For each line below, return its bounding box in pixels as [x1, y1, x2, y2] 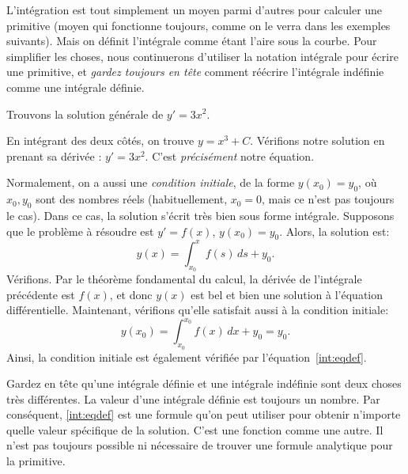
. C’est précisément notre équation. [145, 147, 315, 164]
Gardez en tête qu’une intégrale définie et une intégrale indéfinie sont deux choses [6, 375, 402, 392]
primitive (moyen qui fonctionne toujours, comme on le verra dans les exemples [6, 17, 391, 33]
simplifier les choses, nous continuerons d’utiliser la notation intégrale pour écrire [6, 47, 399, 64]
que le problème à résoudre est [6, 222, 154, 239]
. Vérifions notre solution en [250, 132, 385, 149]
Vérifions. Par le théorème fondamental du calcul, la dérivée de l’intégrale [6, 271, 362, 287]
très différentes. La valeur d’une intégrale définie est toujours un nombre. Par [6, 390, 380, 407]
